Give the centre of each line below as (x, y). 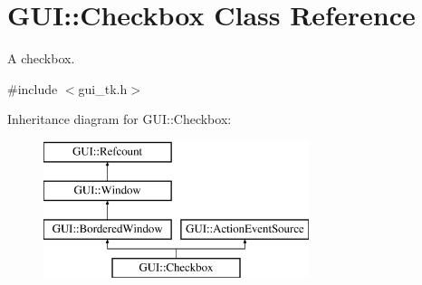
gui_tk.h (103, 88)
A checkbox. (41, 58)
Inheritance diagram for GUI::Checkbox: (120, 119)
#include (33, 88)
